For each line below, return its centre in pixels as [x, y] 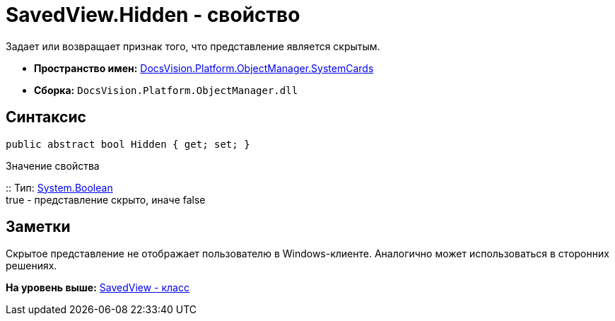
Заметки [38, 227]
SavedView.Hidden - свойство [153, 15]
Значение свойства [53, 165]
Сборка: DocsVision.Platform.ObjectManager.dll [166, 90]
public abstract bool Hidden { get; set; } [128, 144]
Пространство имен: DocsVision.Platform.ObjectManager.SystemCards [204, 68]
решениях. [31, 266]
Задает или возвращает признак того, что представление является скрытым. [193, 46]
